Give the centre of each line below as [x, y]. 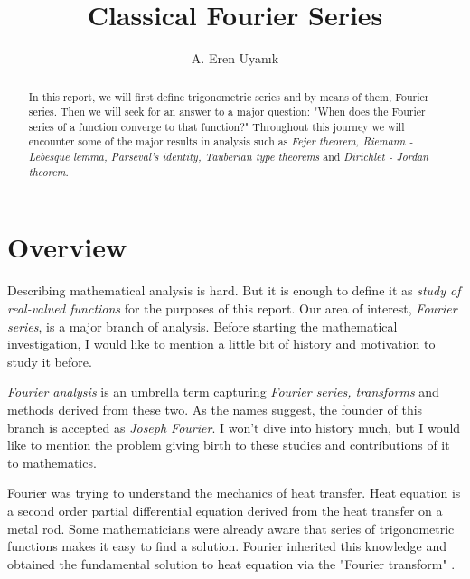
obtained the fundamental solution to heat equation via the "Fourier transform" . [231, 563]
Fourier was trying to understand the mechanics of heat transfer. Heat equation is [234, 493]
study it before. [50, 361]
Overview [67, 247]
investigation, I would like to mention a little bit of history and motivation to [221, 344]
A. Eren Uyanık [235, 58]
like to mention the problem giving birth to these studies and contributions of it [229, 445]
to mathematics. [52, 462]
